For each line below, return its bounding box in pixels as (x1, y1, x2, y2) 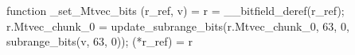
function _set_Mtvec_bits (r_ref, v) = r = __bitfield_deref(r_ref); (6, 2, 345, 18)
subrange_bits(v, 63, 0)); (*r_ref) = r (6, 33, 193, 49)
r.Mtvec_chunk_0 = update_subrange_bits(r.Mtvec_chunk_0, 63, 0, (6, 17, 349, 34)
